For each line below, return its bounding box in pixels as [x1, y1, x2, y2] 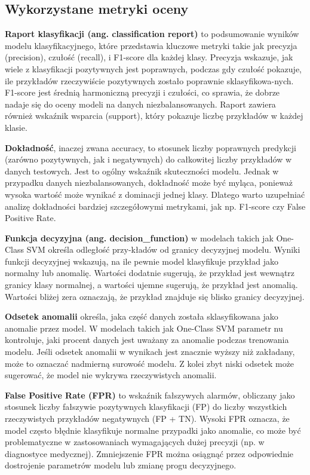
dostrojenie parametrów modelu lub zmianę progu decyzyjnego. [5, 459, 237, 471]
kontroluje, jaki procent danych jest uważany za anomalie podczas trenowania [5, 333, 289, 346]
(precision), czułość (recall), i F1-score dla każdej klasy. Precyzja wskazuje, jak [5, 51, 293, 63]
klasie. [5, 121, 27, 133]
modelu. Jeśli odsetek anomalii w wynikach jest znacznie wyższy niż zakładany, [5, 345, 295, 358]
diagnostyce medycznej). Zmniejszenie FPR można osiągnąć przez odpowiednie [5, 447, 294, 459]
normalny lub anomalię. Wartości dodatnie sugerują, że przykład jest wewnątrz [5, 266, 295, 279]
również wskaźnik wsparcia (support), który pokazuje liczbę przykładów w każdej [5, 109, 303, 122]
